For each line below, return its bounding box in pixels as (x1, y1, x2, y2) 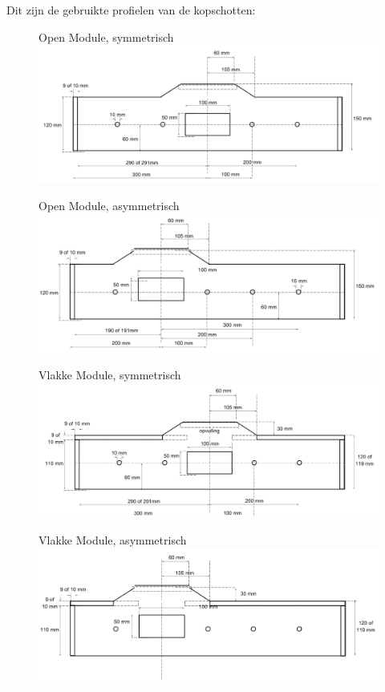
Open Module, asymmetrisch (38, 197, 180, 214)
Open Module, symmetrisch (38, 28, 174, 45)
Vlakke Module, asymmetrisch (38, 532, 187, 548)
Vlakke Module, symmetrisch (38, 366, 181, 383)
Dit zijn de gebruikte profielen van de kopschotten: (6, 2, 256, 18)
